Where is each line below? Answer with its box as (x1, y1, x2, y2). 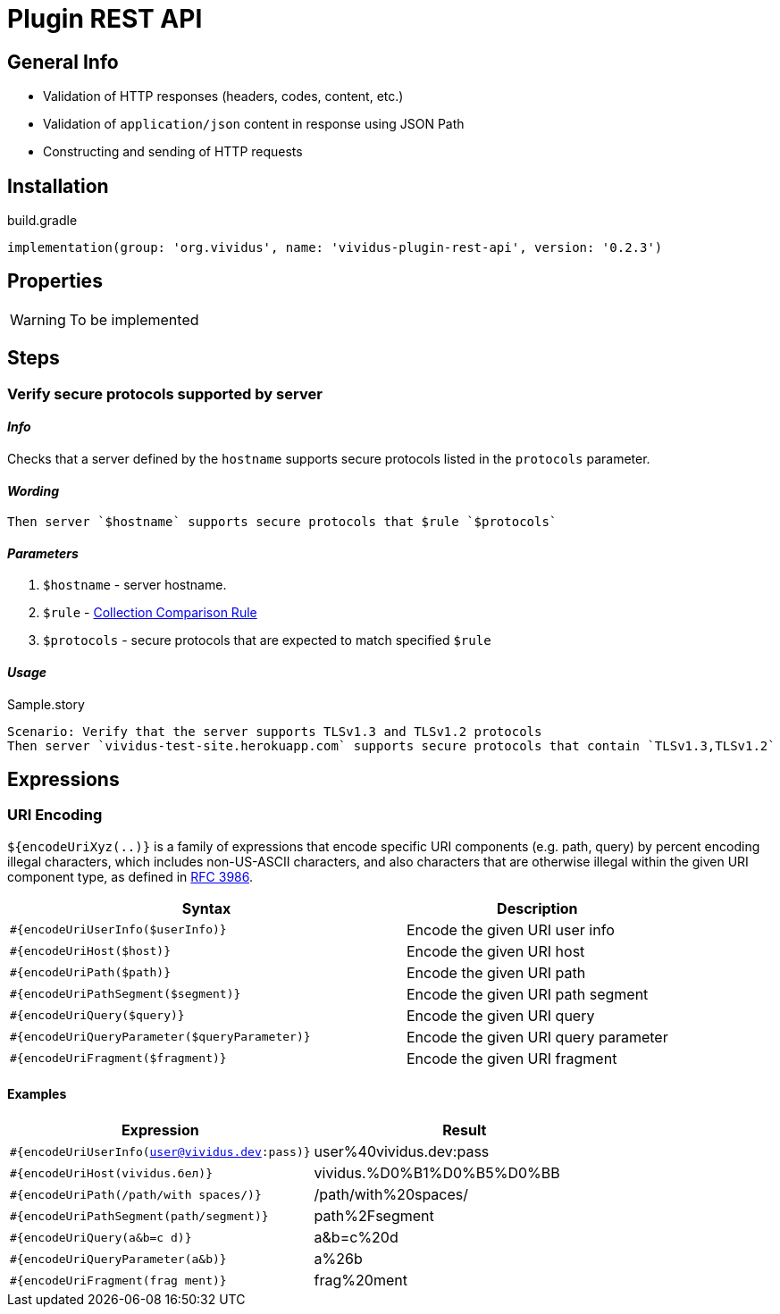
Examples (7, 1086, 67, 1102)
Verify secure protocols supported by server (7, 384, 323, 403)
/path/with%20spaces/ (314, 1185, 469, 1204)
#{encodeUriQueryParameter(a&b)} (10, 1251, 227, 1266)
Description (497, 899, 578, 917)
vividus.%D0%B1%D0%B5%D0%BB (314, 1164, 560, 1183)
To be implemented (69, 310, 199, 329)
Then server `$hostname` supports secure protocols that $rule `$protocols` (7, 515, 558, 530)
